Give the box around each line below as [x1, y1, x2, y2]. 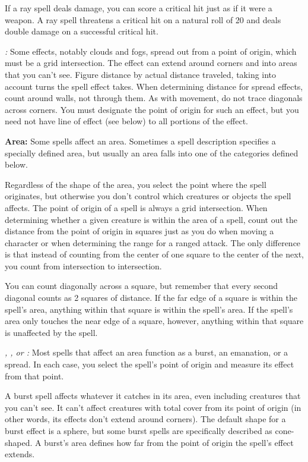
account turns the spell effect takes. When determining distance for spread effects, [5, 80, 303, 92]
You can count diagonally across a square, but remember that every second [5, 279, 278, 292]
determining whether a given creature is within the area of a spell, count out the [5, 213, 298, 225]
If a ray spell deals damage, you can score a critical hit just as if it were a [5, 2, 272, 14]
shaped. [5, 436, 33, 448]
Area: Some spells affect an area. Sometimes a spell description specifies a [5, 134, 276, 147]
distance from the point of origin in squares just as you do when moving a [5, 225, 274, 237]
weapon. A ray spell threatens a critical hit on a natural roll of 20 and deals [5, 13, 281, 26]
